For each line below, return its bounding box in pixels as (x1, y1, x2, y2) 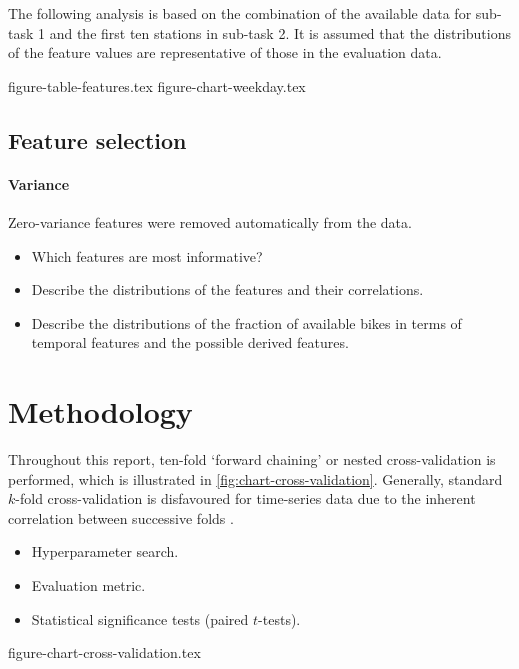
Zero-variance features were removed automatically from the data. (8, 211, 412, 232)
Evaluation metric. (31, 575, 146, 596)
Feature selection (8, 124, 187, 155)
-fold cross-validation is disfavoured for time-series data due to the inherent (15, 488, 476, 509)
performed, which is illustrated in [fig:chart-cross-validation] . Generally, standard (8, 468, 503, 489)
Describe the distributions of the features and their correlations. (31, 279, 424, 300)
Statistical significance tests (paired (31, 608, 249, 629)
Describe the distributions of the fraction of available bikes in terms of (31, 312, 462, 333)
